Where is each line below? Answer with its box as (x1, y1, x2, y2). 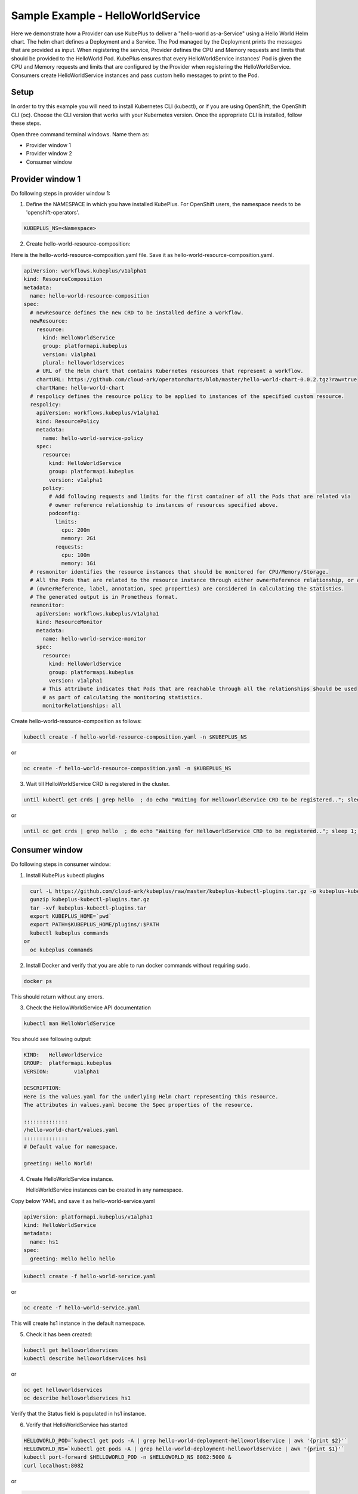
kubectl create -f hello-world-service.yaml (23, 1273, 156, 1280)
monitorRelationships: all (42, 702, 122, 709)
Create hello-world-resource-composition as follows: (11, 718, 142, 725)
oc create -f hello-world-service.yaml (23, 1305, 140, 1311)
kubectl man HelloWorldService (23, 1020, 116, 1027)
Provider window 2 (26, 150, 73, 157)
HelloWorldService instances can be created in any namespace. (26, 1186, 183, 1193)
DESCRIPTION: (23, 1085, 62, 1092)
